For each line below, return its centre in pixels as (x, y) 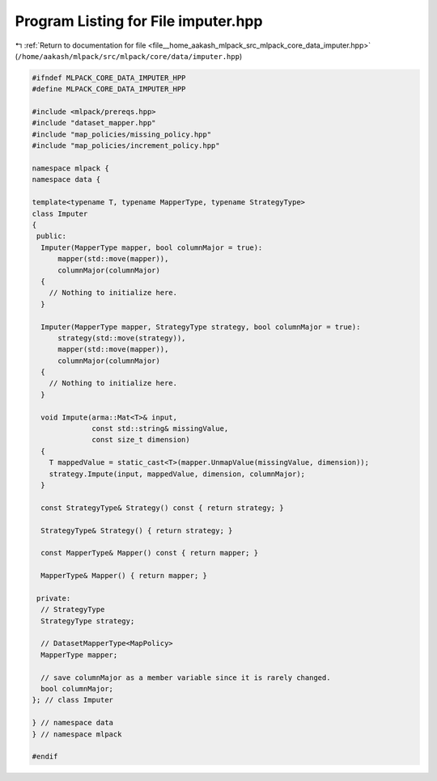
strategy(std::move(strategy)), (122, 338)
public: (52, 236)
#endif (45, 757)
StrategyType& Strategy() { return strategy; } (137, 530)
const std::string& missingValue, (160, 429)
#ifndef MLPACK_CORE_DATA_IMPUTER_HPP (109, 78)
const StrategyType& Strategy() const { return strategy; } (162, 508)
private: (54, 598)
